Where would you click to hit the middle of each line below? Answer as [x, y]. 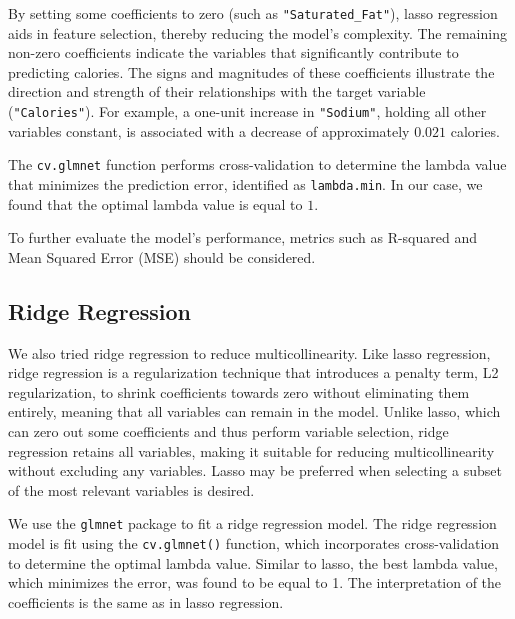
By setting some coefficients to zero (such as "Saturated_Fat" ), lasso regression [253, 13]
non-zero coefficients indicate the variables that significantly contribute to [233, 52]
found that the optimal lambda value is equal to [155, 203]
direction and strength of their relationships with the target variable [217, 91]
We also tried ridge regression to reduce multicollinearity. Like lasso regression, [249, 352]
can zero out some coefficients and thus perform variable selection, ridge [228, 430]
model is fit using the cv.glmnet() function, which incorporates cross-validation [254, 542]
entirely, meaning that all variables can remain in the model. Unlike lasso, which [254, 411]
